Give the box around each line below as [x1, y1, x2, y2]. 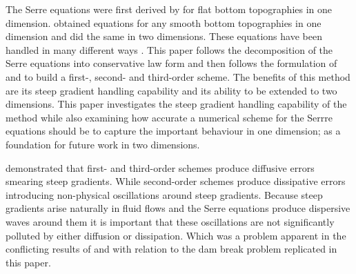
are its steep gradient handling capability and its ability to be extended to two [6, 83, 337, 97]
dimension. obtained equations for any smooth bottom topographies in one [6, 15, 322, 30]
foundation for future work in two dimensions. [6, 137, 200, 151]
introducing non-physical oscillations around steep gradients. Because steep [6, 187, 323, 202]
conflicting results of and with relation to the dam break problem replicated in [6, 242, 337, 256]
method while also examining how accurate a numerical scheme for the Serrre [6, 110, 333, 124]
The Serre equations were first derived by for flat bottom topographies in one [6, 2, 333, 16]
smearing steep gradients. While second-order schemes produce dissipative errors [6, 174, 346, 188]
